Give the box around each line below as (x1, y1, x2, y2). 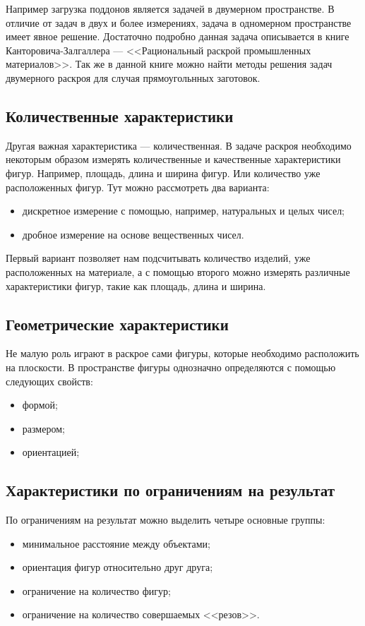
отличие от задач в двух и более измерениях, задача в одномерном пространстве (6, 15, 352, 30)
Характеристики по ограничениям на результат (6, 479, 335, 501)
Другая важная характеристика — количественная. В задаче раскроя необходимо (6, 138, 352, 152)
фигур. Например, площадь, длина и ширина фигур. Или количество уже (6, 165, 321, 180)
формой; (22, 397, 58, 412)
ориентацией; (22, 445, 80, 459)
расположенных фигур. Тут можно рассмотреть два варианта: (6, 179, 270, 194)
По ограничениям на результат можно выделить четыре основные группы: (6, 512, 325, 527)
